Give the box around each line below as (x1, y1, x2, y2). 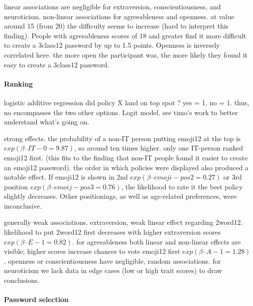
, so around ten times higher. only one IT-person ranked (74, 143, 243, 153)
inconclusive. (4, 200, 42, 211)
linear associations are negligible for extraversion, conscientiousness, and (4, 1, 221, 11)
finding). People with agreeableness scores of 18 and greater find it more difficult (4, 30, 247, 40)
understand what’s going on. (4, 117, 89, 127)
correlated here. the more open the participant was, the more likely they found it (4, 49, 248, 60)
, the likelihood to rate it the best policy (121, 181, 243, 191)
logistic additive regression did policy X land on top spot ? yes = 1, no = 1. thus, (4, 97, 250, 107)
